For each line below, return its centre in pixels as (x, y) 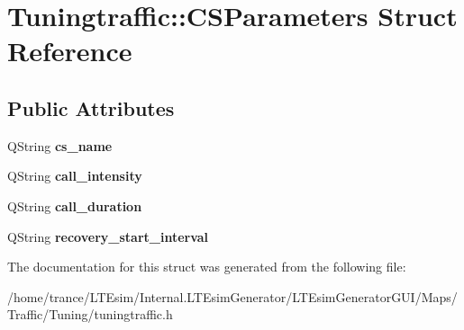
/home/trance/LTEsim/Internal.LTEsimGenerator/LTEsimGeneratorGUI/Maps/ (232, 296)
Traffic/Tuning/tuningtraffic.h (90, 314)
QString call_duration (75, 205)
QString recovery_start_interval (108, 236)
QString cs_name (60, 145)
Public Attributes (91, 107)
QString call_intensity (75, 176)
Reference (70, 51)
